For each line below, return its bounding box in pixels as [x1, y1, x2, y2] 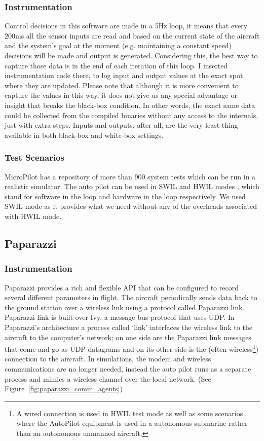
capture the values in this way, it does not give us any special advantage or [5, 90, 237, 100]
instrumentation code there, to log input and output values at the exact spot [5, 70, 243, 81]
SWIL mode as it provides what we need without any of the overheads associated [5, 201, 257, 211]
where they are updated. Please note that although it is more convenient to [5, 80, 239, 90]
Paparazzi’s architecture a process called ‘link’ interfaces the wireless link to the [5, 321, 252, 332]
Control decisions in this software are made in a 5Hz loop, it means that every [5, 20, 248, 31]
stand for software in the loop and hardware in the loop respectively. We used [5, 191, 246, 201]
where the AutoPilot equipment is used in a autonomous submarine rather [16, 418, 248, 428]
